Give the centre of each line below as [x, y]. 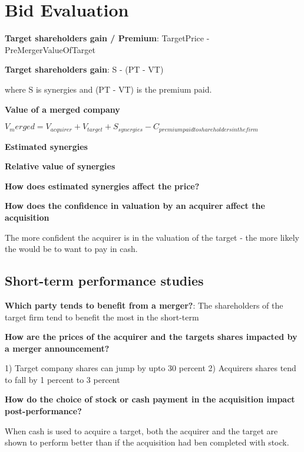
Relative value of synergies [60, 166]
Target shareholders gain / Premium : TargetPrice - [107, 38]
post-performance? [43, 411]
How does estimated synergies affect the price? [102, 186]
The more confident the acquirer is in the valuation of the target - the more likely [152, 237]
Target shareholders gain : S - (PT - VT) [84, 69]
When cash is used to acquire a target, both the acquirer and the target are [141, 430]
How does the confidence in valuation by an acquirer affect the [135, 206]
